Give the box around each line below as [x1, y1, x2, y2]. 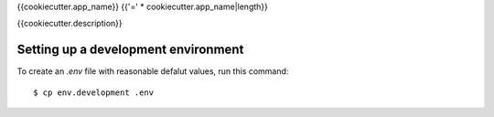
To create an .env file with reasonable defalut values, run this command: [16, 66, 289, 77]
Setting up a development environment [16, 42, 244, 58]
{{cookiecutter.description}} [16, 18, 123, 29]
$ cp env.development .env [33, 87, 155, 98]
